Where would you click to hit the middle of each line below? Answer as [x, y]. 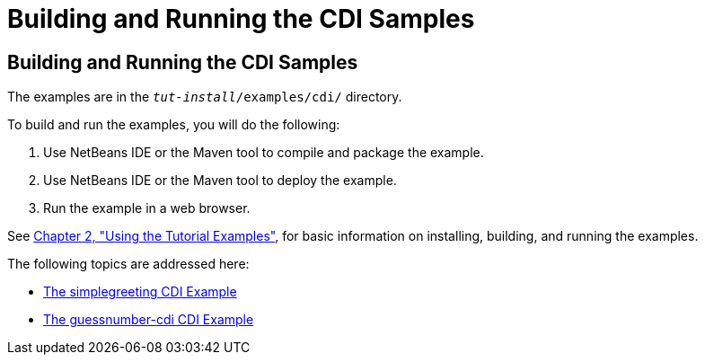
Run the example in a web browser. [147, 208]
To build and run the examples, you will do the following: [174, 125]
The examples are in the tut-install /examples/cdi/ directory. [205, 97]
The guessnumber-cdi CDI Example [149, 320]
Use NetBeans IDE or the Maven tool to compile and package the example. [264, 153]
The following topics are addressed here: [128, 264]
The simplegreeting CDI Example [140, 292]
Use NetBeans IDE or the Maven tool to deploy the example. [220, 181]
